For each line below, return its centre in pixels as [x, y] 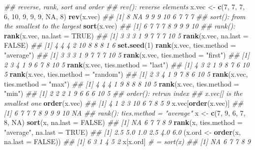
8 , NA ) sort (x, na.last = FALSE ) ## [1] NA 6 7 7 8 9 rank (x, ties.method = [123, 122]
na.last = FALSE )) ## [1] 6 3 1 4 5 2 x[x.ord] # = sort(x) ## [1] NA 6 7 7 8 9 [127, 141]
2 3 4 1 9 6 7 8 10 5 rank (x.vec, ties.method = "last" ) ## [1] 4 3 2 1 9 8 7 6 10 [127, 64]
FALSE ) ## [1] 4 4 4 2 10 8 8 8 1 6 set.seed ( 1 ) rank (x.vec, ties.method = [120, 45]
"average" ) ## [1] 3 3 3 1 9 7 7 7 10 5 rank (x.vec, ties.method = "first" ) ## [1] [127, 54]
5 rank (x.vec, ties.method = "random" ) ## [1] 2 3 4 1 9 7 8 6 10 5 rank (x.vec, [126, 74]
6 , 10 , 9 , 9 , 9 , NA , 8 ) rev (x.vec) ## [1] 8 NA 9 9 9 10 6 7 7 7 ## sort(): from [125, 16]
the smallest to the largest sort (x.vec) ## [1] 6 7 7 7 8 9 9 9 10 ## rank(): [120, 26]
